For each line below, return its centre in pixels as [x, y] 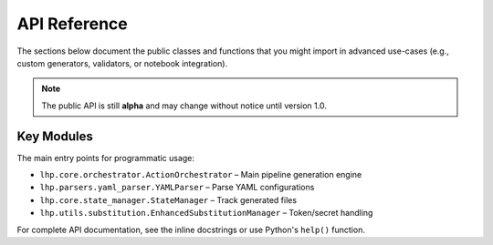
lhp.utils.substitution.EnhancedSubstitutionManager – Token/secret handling [206, 213]
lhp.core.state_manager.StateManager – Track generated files [168, 199]
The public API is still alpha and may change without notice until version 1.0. [184, 106]
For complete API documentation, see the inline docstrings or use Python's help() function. [191, 230]
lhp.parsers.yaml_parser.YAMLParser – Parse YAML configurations [177, 188]
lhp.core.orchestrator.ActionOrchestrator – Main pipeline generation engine [201, 175]
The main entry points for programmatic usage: [106, 158]
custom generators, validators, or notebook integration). [122, 63]
